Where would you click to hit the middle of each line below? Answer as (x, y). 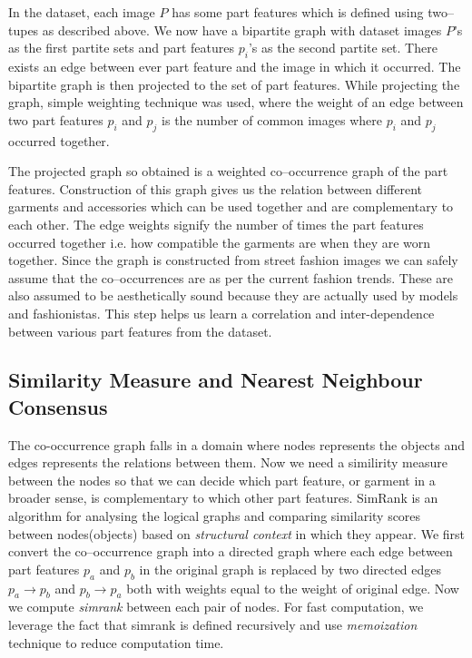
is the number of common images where (272, 119)
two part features (56, 119)
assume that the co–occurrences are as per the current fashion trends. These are (231, 277)
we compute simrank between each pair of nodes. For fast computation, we (216, 607)
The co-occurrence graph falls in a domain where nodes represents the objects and (237, 444)
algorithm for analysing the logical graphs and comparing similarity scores (215, 516)
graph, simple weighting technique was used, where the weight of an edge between (236, 102)
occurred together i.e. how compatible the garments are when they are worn (220, 242)
